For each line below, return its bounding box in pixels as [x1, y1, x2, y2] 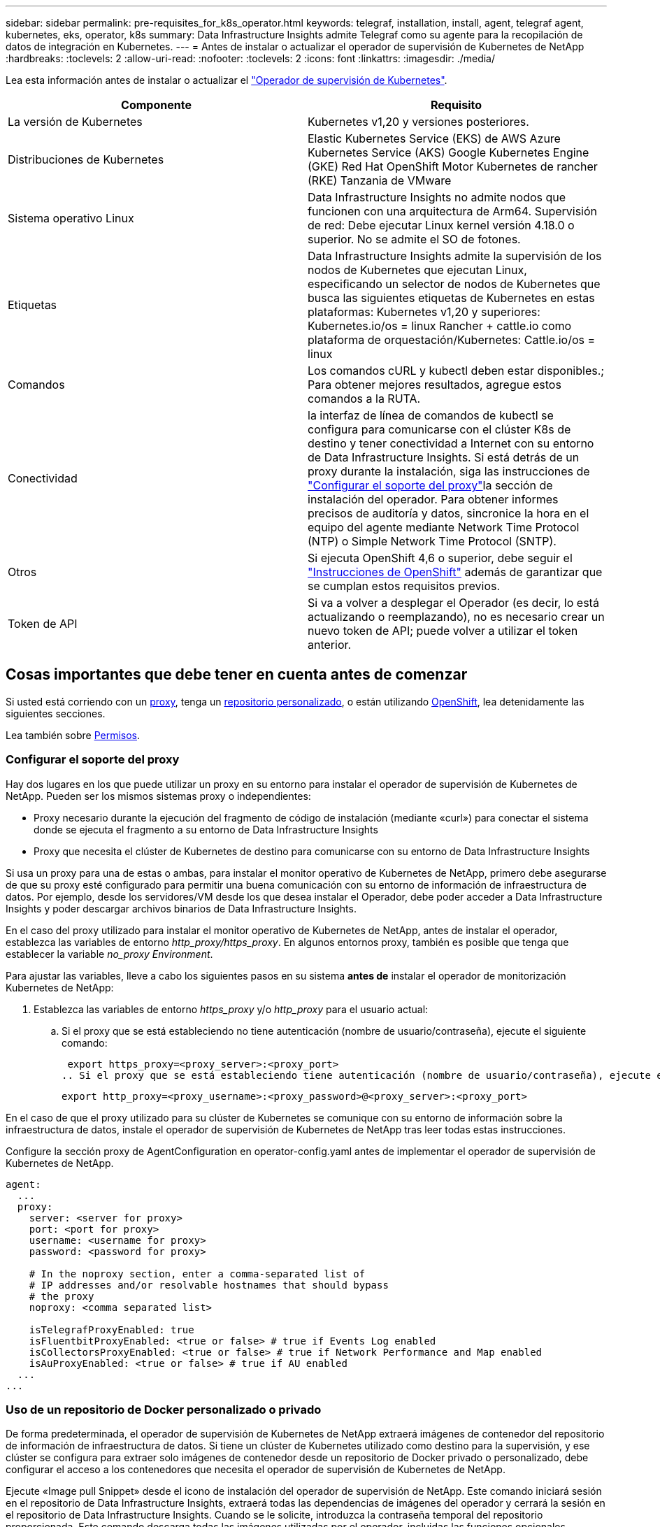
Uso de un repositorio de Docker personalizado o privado [6, 1402, 322, 1417]
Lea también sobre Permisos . [6, 729, 141, 741]
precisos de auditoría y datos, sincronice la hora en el [308, 506, 589, 520]
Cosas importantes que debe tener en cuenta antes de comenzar [6, 666, 468, 684]
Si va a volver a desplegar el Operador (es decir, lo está [308, 596, 599, 610]
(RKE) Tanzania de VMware [308, 173, 452, 187]
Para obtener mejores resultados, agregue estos [308, 378, 561, 392]
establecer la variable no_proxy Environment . [6, 947, 213, 960]
